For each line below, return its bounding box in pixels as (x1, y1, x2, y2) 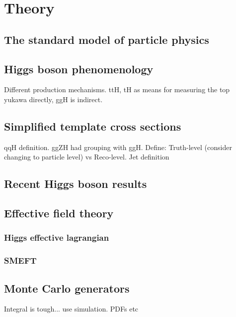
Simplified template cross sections (4, 118, 181, 134)
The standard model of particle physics (4, 31, 209, 47)
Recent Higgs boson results (4, 176, 147, 191)
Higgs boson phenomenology (4, 61, 154, 76)
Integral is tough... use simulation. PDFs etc (4, 304, 139, 314)
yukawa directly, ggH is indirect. (4, 94, 103, 104)
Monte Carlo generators (4, 280, 130, 296)
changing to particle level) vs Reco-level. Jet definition (4, 152, 169, 162)
